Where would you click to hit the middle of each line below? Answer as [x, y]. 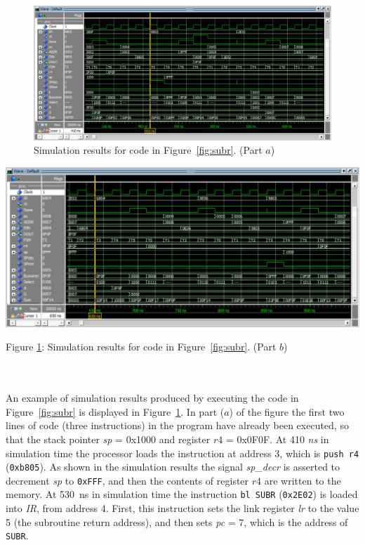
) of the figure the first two [287, 411]
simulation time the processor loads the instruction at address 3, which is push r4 [182, 453]
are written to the [303, 480]
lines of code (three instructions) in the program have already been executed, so [177, 425]
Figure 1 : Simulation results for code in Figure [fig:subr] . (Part [141, 347]
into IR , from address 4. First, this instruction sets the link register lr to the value [182, 508]
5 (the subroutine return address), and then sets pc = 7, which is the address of [177, 521]
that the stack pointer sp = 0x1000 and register [108, 439]
